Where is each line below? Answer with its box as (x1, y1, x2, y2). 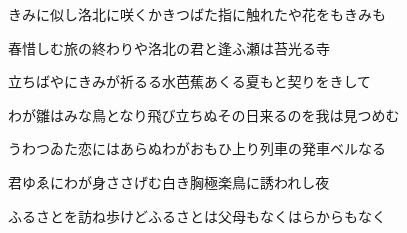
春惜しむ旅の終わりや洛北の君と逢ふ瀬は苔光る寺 (8, 37, 330, 58)
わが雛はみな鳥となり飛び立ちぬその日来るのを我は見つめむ (8, 104, 400, 125)
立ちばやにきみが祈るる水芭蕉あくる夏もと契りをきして (8, 71, 372, 92)
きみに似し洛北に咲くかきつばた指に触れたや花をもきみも (8, 4, 386, 24)
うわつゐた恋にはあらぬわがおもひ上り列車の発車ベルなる (8, 138, 386, 159)
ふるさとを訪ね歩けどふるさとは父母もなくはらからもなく (8, 205, 386, 226)
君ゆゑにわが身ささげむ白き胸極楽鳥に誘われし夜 (8, 171, 330, 192)
